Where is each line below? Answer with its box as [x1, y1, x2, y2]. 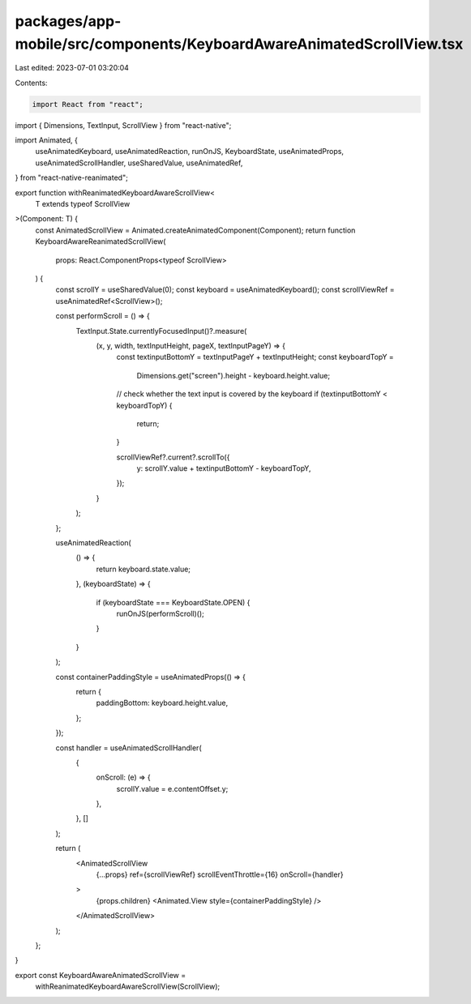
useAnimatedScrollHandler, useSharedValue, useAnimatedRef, [35, 158, 243, 168]
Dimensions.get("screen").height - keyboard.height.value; [136, 370, 331, 380]
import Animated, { [15, 135, 79, 145]
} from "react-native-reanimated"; [15, 173, 129, 182]
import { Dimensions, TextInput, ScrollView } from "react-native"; [15, 120, 232, 130]
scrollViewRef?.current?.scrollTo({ [116, 452, 230, 462]
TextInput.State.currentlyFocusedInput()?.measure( [75, 326, 247, 335]
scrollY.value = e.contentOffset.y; [116, 784, 229, 793]
